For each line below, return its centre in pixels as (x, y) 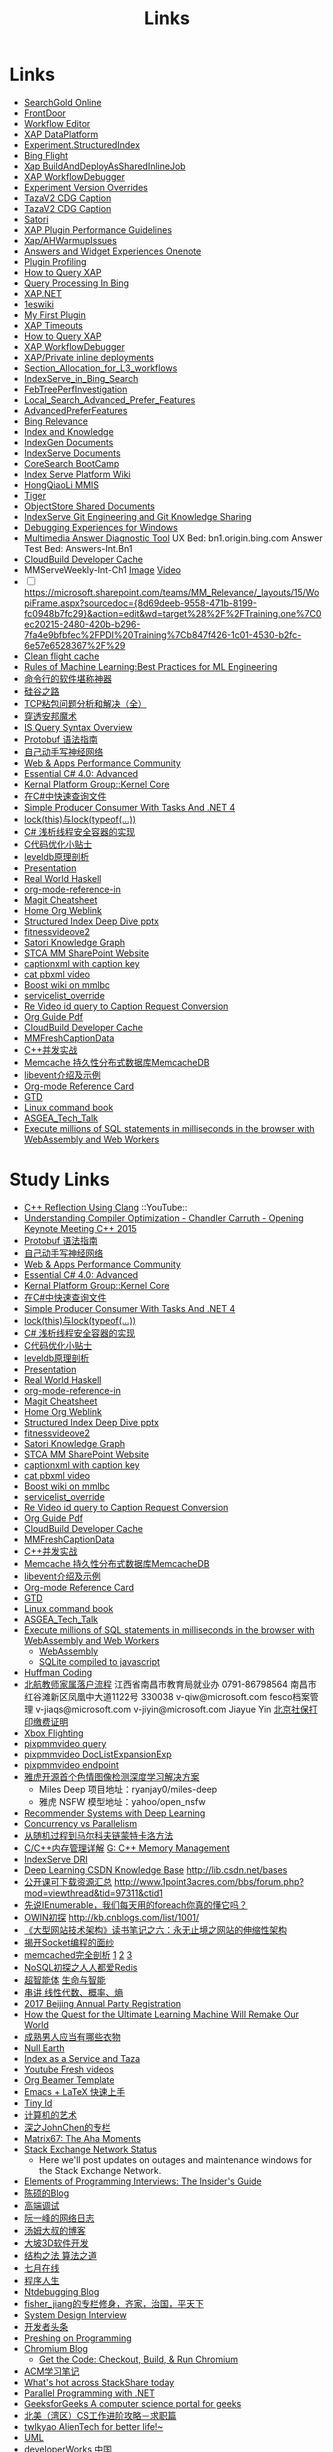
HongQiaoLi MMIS (61, 484)
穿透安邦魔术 (50, 716)
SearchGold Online (62, 102)
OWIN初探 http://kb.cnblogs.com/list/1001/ (111, 1917)
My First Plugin (55, 314)
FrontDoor (45, 113)
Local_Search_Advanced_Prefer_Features (109, 399)
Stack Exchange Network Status (90, 2149)
